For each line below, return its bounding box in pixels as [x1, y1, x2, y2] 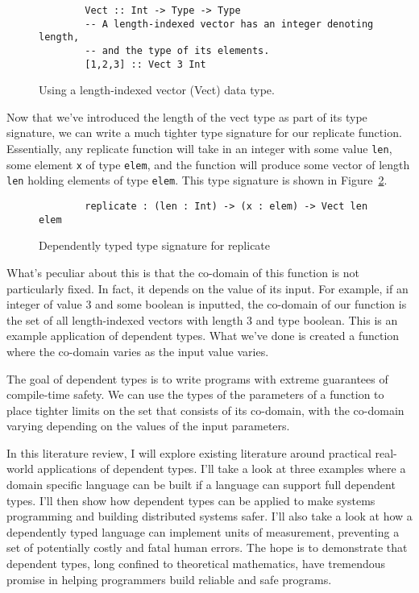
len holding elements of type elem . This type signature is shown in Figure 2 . [6, 172, 388, 189]
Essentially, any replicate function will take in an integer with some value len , [6, 140, 392, 157]
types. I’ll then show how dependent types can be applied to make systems [6, 491, 375, 508]
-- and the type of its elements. [85, 44, 270, 56]
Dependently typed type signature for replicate [39, 237, 271, 254]
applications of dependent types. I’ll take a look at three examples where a [37, 460, 406, 477]
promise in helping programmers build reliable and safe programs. [6, 570, 332, 587]
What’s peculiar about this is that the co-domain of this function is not [6, 263, 359, 280]
